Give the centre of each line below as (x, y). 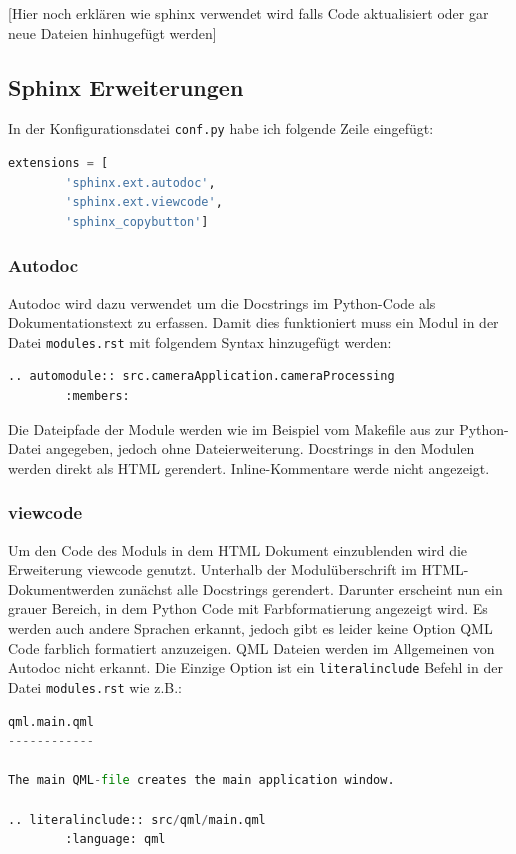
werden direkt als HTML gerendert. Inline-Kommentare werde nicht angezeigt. (249, 467)
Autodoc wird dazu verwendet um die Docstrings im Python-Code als (222, 302)
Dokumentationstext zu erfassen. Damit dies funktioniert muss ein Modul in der (253, 322)
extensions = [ (58, 163)
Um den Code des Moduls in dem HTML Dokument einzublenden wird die (238, 549)
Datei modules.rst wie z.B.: (95, 686)
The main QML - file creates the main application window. (201, 780)
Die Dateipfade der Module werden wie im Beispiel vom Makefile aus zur (231, 428)
